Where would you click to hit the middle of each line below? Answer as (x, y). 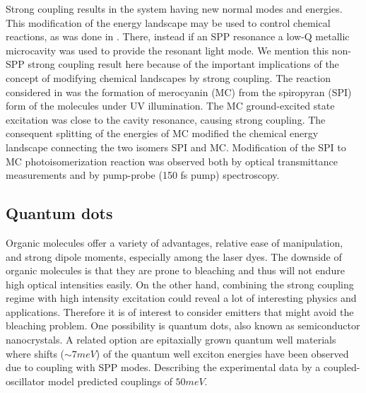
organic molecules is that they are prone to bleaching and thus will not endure (175, 270)
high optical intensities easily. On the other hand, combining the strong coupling (180, 284)
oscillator (25, 381)
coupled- (342, 367)
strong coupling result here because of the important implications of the (183, 64)
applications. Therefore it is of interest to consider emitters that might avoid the (180, 311)
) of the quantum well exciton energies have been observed (222, 353)
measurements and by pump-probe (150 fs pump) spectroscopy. (143, 175)
